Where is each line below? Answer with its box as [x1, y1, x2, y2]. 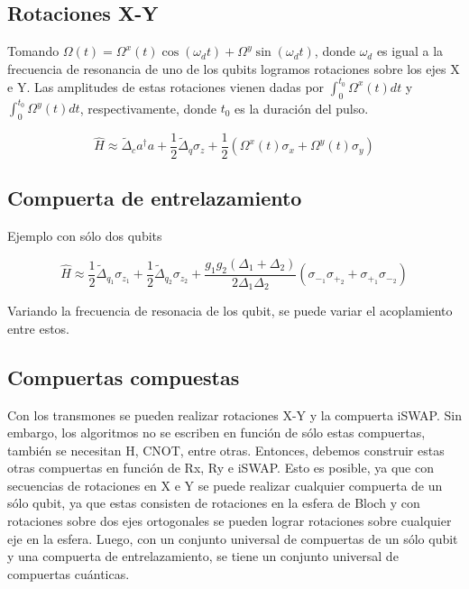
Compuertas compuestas [7, 363, 240, 391]
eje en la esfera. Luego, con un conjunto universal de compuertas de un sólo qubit [7, 529, 458, 548]
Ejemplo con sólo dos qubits [7, 226, 162, 245]
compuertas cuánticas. [7, 564, 130, 583]
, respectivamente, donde [79, 98, 217, 117]
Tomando [7, 41, 60, 60]
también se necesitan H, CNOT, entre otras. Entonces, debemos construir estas [7, 440, 445, 459]
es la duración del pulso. [234, 98, 369, 117]
